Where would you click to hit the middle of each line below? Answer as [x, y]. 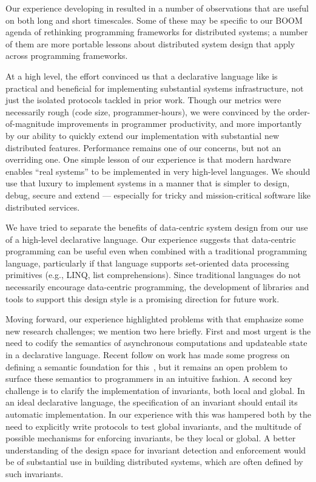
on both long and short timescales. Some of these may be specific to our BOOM [154, 20]
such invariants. [35, 473]
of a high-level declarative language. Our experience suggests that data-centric [151, 239]
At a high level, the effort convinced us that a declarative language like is [142, 76]
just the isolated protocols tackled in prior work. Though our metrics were [143, 100]
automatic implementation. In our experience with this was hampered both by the [158, 414]
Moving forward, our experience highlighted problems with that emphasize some [155, 319]
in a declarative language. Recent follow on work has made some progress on [148, 355]
